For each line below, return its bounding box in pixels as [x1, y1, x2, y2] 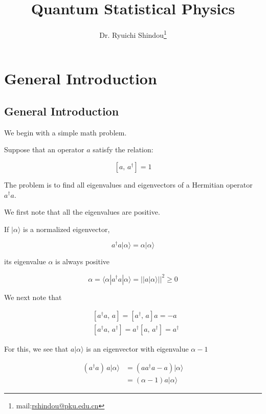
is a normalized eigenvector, [23, 223, 110, 234]
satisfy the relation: [93, 144, 153, 155]
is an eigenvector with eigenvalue [86, 343, 189, 354]
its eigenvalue [4, 256, 46, 267]
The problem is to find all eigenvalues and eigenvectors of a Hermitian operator [4, 179, 253, 190]
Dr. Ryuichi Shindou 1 [99, 28, 167, 40]
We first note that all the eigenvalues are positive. [4, 206, 160, 217]
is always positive [55, 256, 110, 267]
